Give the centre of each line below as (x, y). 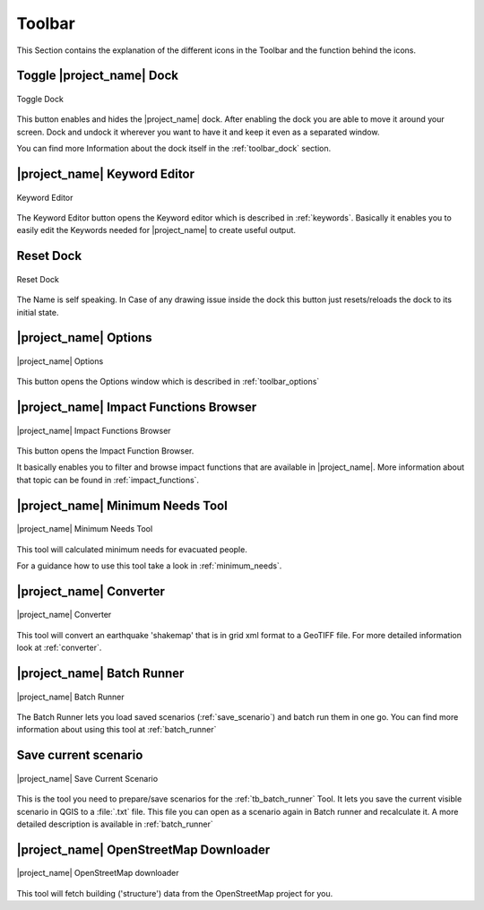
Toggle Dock (40, 99)
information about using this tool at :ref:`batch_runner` (117, 730)
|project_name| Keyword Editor (105, 173)
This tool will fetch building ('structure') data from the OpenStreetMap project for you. (175, 893)
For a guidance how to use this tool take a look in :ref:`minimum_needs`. (149, 566)
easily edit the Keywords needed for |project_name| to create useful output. (156, 230)
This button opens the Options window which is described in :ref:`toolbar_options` (168, 382)
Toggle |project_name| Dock (98, 76)
